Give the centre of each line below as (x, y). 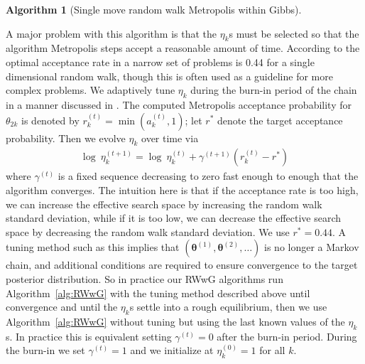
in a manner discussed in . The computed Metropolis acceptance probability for (179, 104)
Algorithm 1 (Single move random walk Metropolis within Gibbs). (154, 9)
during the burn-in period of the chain (274, 90)
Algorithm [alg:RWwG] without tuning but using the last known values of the (175, 321)
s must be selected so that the (294, 33)
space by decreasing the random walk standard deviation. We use (148, 231)
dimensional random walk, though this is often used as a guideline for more (169, 76)
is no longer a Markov (312, 247)
